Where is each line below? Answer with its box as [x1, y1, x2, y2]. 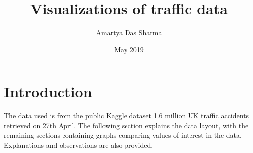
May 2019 [114, 44, 144, 54]
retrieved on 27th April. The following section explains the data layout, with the [4, 120, 249, 130]
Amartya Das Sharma [96, 27, 162, 38]
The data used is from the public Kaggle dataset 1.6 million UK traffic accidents [4, 110, 249, 121]
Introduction [4, 81, 92, 102]
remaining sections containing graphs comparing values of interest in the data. [4, 130, 242, 140]
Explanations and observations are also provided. [4, 140, 153, 150]
